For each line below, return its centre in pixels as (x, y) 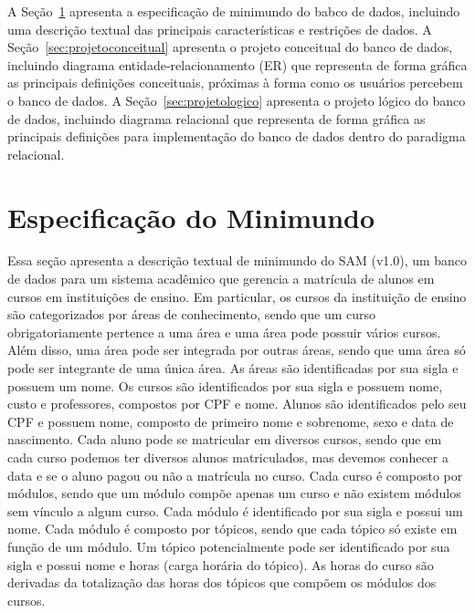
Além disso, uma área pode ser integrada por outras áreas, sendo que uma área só (237, 350)
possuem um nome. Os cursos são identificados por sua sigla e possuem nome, (225, 385)
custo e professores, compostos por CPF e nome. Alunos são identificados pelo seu (237, 404)
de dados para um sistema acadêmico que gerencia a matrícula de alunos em (221, 279)
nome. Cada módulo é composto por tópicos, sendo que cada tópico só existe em (232, 529)
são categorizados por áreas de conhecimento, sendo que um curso (191, 314)
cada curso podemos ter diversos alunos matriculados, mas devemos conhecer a (228, 457)
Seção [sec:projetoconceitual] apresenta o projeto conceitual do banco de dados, (230, 47)
